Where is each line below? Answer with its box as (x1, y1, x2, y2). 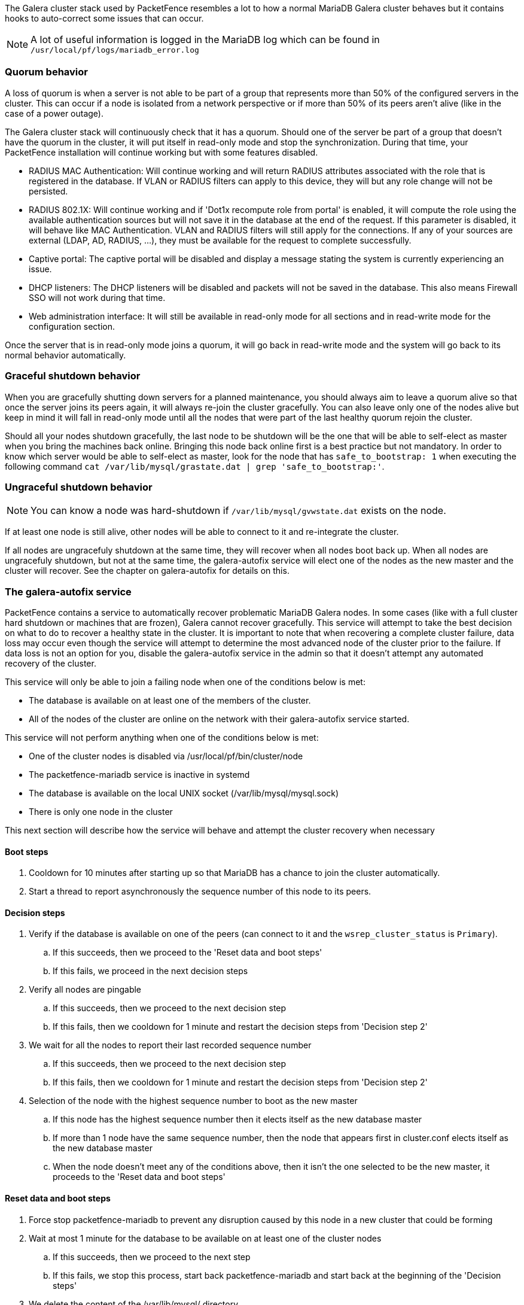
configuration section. (29, 321, 115, 331)
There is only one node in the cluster (29, 807, 173, 817)
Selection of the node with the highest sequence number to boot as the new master (29, 1096, 358, 1106)
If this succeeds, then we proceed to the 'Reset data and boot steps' (53, 947, 322, 958)
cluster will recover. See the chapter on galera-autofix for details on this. (5, 565, 290, 576)
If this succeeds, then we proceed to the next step (53, 1251, 251, 1262)
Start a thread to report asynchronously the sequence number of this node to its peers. (29, 886, 371, 897)
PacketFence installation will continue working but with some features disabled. (5, 147, 318, 157)
